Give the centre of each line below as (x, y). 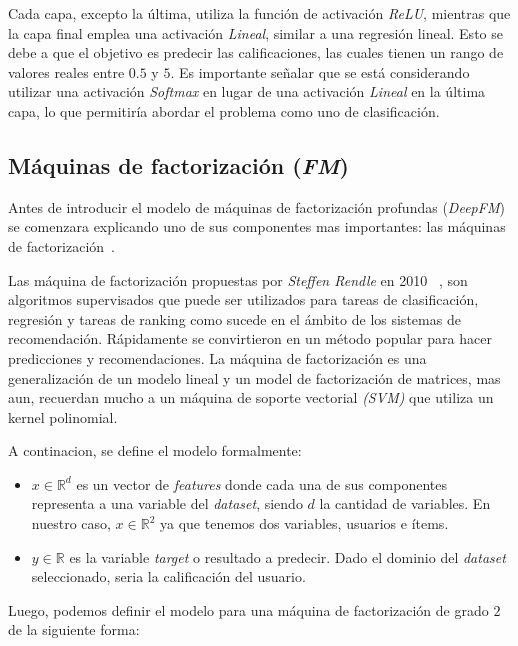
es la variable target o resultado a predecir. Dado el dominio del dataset (287, 556)
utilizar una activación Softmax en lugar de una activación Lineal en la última (247, 91)
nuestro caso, (71, 523)
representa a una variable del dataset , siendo (167, 503)
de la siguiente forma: (74, 629)
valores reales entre (66, 71)
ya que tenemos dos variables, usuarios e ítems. (304, 523)
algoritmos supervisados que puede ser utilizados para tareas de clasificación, (243, 299)
